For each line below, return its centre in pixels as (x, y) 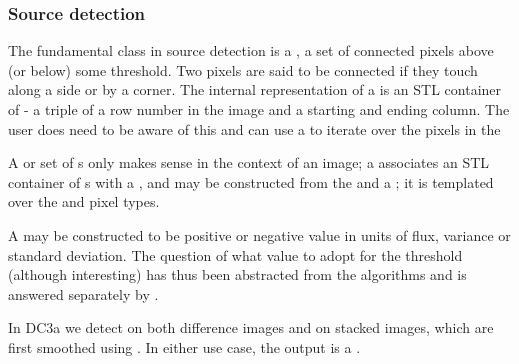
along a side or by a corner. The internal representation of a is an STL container (255, 89)
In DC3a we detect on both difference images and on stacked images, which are (251, 327)
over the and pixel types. (84, 201)
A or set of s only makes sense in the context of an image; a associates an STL (249, 162)
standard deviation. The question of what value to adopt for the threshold (235, 254)
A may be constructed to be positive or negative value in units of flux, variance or (259, 234)
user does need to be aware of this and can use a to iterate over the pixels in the (254, 128)
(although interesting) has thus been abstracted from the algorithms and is (237, 274)
